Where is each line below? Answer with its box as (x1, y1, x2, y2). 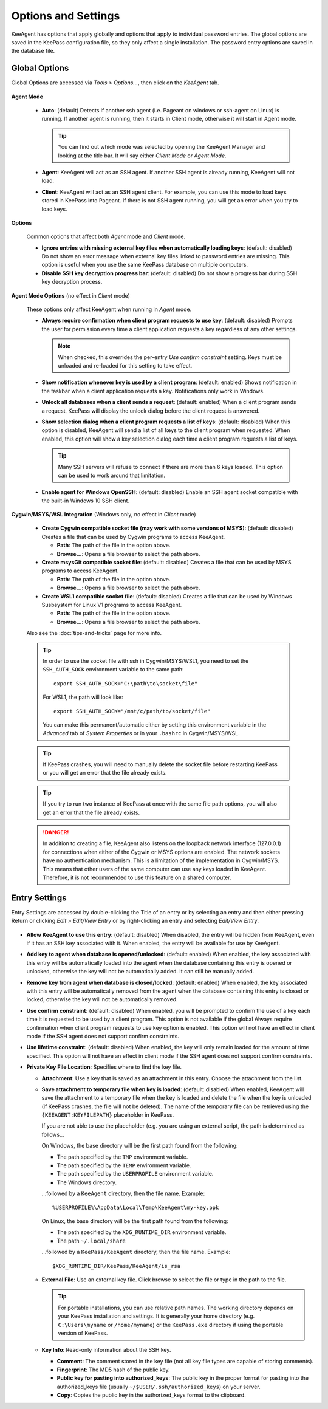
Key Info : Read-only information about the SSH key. (41, 1346, 171, 1354)
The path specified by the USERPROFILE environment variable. (56, 1170, 214, 1178)
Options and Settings (11, 9, 120, 22)
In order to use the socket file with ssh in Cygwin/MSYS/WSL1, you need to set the (43, 657, 249, 665)
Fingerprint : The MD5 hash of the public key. (56, 1366, 170, 1373)
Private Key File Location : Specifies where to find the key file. (26, 1063, 182, 1071)
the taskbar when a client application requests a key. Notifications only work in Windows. (41, 387, 265, 394)
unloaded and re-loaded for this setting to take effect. (58, 362, 193, 369)
